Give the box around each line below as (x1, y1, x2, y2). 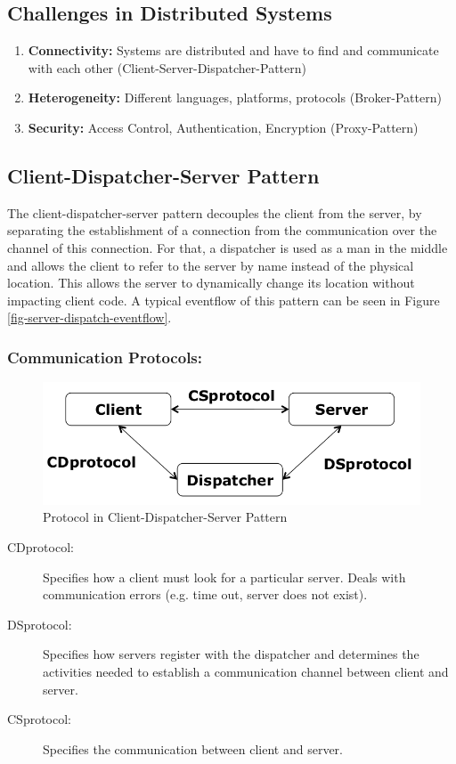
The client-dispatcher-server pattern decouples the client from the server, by (7, 203, 422, 222)
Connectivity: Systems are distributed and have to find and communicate (28, 41, 439, 60)
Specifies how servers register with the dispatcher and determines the (43, 645, 419, 663)
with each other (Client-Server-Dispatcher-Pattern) (28, 58, 306, 77)
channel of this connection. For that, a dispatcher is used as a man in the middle (7, 238, 448, 256)
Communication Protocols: (7, 345, 203, 368)
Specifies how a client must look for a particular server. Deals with (43, 567, 406, 586)
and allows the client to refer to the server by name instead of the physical (7, 256, 414, 274)
